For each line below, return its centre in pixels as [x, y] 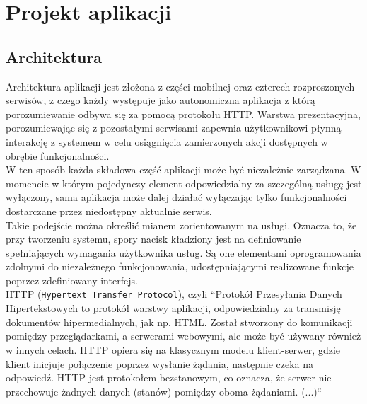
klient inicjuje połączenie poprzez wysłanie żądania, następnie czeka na [160, 363]
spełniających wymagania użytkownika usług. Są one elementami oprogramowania [183, 252]
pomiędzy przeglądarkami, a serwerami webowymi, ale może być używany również [183, 336]
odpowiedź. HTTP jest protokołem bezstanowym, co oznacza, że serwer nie [169, 377]
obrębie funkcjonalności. [58, 155]
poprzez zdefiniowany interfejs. [72, 280]
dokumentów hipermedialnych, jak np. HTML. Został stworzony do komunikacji [179, 322]
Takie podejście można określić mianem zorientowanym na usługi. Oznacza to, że [181, 225]
